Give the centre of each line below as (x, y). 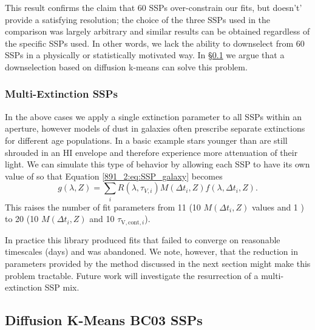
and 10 (102, 219)
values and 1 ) (278, 207)
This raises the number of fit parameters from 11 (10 (103, 207)
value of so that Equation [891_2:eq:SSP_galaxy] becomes (114, 176)
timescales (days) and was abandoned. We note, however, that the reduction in (151, 251)
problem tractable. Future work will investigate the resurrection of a (132, 275)
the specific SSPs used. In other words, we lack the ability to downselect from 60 (155, 43)
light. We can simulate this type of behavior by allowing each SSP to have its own (157, 164)
